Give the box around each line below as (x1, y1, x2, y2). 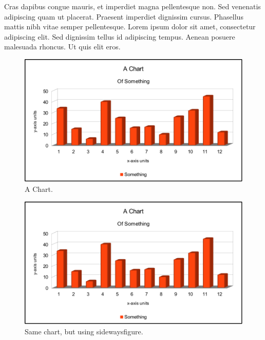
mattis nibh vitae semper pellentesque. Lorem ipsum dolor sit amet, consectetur (4, 21, 256, 32)
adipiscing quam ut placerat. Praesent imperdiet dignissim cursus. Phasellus (4, 11, 243, 22)
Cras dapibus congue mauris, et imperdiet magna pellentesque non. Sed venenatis (4, 1, 261, 11)
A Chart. (25, 184, 53, 194)
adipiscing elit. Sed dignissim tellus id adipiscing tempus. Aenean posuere (4, 31, 235, 42)
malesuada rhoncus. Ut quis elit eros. (4, 41, 121, 52)
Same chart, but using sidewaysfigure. (25, 326, 143, 336)
